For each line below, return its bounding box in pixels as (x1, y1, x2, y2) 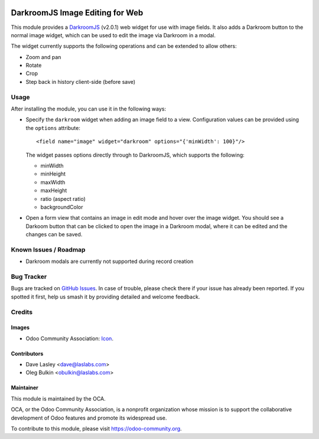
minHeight (40, 170, 66, 177)
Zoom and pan (25, 53, 61, 60)
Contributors (11, 350, 44, 357)
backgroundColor (40, 203, 83, 210)
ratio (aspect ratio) (40, 195, 86, 202)
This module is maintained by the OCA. (11, 395, 106, 402)
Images (11, 324, 30, 331)
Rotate (25, 62, 42, 69)
